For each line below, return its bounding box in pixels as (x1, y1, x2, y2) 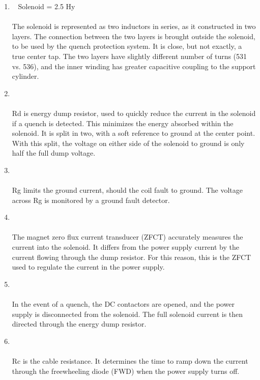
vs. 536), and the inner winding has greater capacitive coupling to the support (12, 61, 256, 71)
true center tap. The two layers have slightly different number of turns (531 (12, 50, 247, 61)
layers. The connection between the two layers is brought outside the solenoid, (12, 31, 255, 41)
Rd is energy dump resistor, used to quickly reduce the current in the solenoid (12, 107, 256, 118)
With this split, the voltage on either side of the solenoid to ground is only (12, 137, 245, 148)
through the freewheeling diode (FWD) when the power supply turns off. (12, 365, 240, 376)
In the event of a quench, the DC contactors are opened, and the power (12, 299, 235, 309)
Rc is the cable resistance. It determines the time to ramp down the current (12, 356, 248, 366)
